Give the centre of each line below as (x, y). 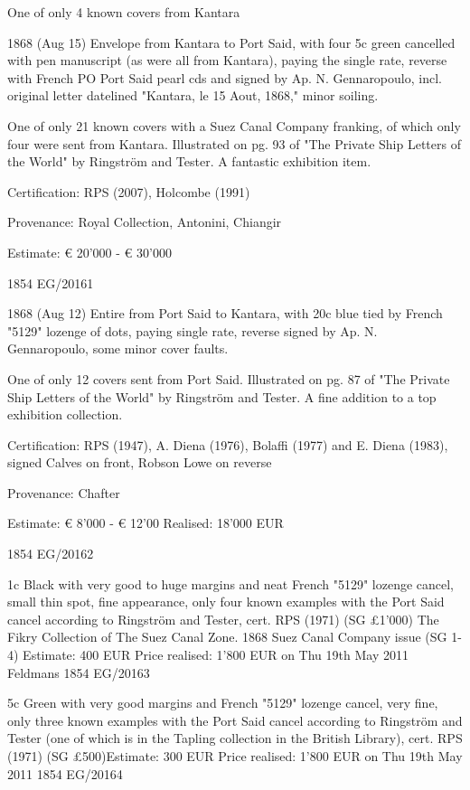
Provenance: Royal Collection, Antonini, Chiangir (145, 222)
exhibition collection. (65, 414)
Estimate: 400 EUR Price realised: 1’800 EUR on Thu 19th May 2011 (216, 655)
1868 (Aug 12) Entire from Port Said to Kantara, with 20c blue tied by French (225, 313)
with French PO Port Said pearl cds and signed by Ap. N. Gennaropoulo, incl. (225, 77)
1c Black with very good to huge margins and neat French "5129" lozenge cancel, (231, 583)
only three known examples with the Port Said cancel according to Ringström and (235, 720)
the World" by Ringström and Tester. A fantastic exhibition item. (189, 161)
